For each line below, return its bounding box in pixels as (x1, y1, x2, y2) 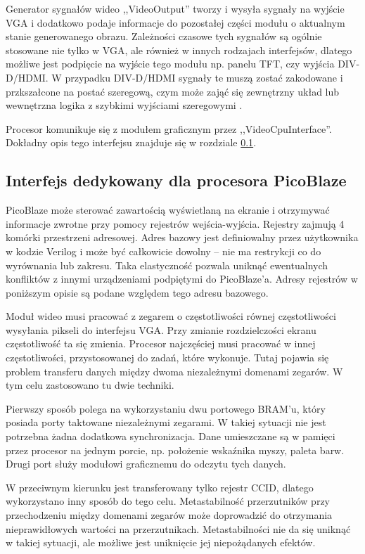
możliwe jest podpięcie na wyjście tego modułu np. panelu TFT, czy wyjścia (6, 56, 335, 71)
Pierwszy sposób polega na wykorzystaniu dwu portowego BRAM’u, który (6, 401, 326, 416)
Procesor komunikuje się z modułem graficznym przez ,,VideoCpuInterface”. (6, 121, 332, 136)
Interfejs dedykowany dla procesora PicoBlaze (6, 169, 347, 191)
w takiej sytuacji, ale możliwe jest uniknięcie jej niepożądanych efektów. (6, 535, 316, 550)
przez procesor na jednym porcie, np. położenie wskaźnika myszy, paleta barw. (6, 442, 345, 457)
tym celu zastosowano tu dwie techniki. (6, 378, 174, 392)
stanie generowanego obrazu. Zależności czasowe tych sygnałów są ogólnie (6, 29, 322, 44)
